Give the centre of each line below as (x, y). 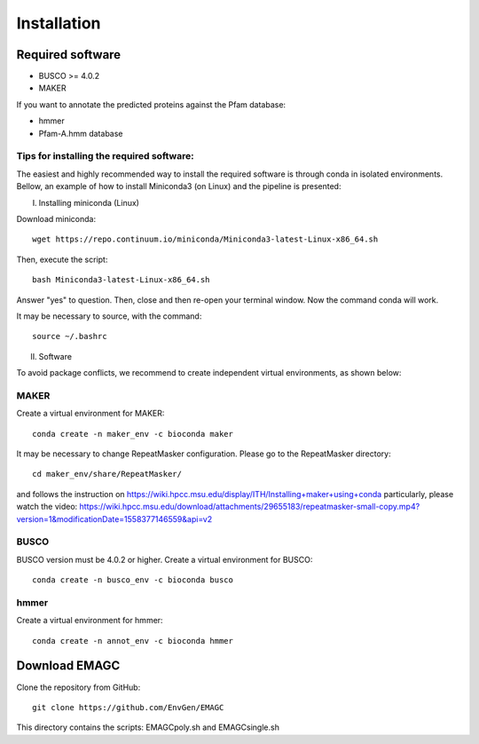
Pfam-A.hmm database (81, 133)
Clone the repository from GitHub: (79, 687)
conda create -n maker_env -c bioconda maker (133, 434)
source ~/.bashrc (70, 336)
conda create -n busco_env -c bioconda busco (133, 580)
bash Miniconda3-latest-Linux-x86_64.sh (121, 280)
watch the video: (47, 507)
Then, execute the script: (62, 259)
